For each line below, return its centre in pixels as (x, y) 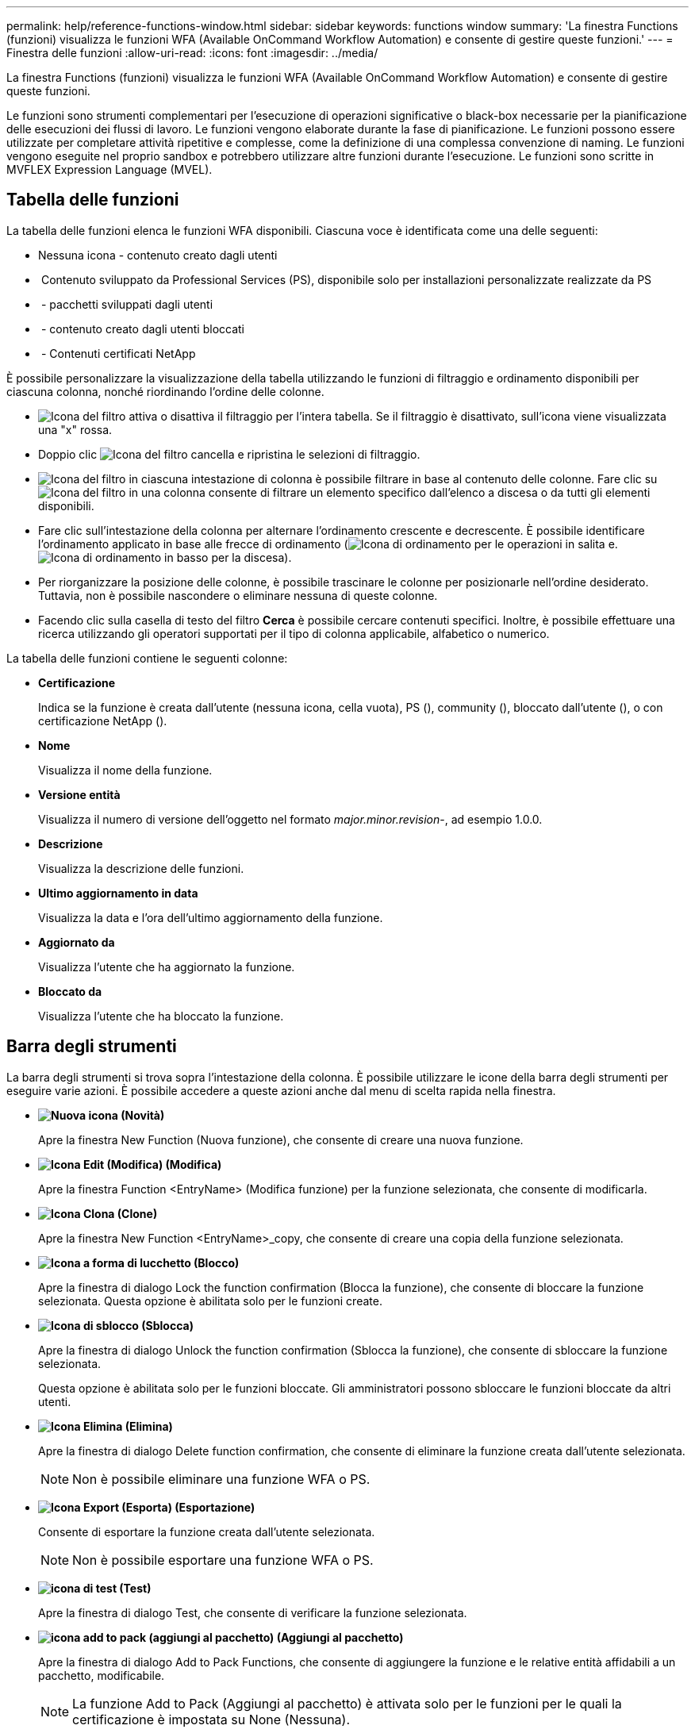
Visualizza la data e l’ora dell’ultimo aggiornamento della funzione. (211, 917)
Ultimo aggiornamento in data (118, 893)
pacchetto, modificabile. (102, 1675)
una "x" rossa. (75, 429)
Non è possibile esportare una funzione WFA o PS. (223, 1560)
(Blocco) (217, 1262)
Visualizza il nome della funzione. (125, 770)
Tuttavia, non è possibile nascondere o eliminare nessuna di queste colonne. (238, 595)
